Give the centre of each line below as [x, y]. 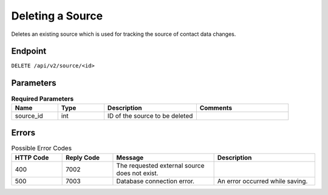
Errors [23, 133]
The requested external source [160, 165]
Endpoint [29, 51]
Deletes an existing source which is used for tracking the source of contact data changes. [124, 34]
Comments [216, 108]
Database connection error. [155, 181]
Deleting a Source [57, 16]
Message [130, 157]
